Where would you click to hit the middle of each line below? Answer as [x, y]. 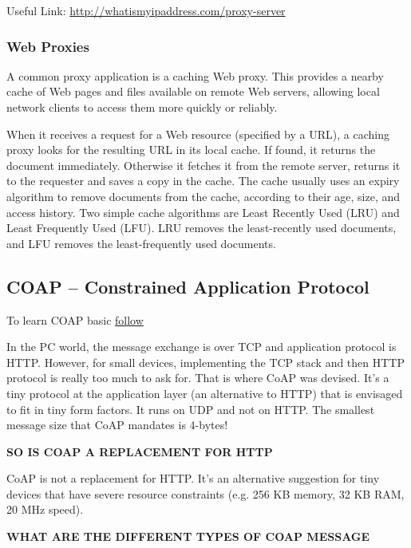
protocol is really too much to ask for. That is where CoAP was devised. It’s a [198, 378]
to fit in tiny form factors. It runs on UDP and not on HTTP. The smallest [191, 409]
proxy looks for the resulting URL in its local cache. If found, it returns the [191, 150]
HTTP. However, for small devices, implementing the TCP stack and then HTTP [206, 362]
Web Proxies [48, 46]
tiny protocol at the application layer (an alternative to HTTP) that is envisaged [205, 393]
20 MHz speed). [45, 509]
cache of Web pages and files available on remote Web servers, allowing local [193, 91]
